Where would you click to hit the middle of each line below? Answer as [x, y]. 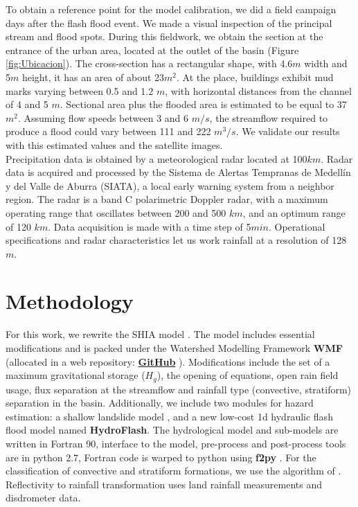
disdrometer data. [43, 498]
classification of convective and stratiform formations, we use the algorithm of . [173, 471]
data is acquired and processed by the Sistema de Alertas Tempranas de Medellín [178, 172]
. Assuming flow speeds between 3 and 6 [103, 117]
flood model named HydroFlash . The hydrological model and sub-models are [172, 430]
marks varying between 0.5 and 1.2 [80, 90]
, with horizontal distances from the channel [258, 90]
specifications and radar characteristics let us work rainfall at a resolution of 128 [176, 240]
